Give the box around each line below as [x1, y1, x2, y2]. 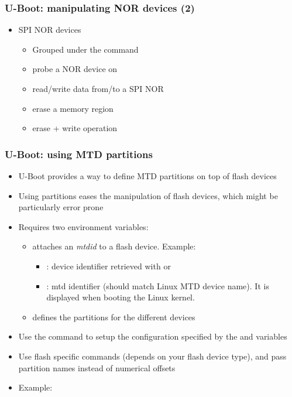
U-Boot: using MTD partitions [5, 146, 153, 161]
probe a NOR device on [32, 63, 118, 75]
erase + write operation [32, 122, 118, 134]
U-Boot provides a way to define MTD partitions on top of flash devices [18, 170, 277, 182]
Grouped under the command [32, 43, 139, 55]
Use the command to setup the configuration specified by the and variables [18, 330, 287, 343]
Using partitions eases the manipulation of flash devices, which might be [18, 189, 278, 201]
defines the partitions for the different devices [32, 310, 195, 323]
